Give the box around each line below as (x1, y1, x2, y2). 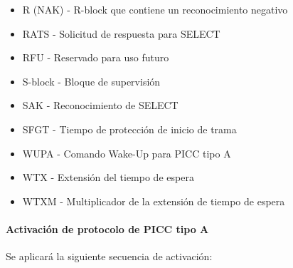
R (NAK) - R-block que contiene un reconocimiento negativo (22, 2, 288, 16)
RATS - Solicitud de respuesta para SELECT (22, 26, 220, 41)
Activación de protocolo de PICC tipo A (6, 221, 209, 236)
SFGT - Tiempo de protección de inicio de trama (22, 121, 237, 136)
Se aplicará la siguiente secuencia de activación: (6, 249, 213, 264)
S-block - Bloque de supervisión (22, 73, 161, 88)
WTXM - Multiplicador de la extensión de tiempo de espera (22, 193, 285, 208)
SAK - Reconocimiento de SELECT (22, 98, 179, 113)
